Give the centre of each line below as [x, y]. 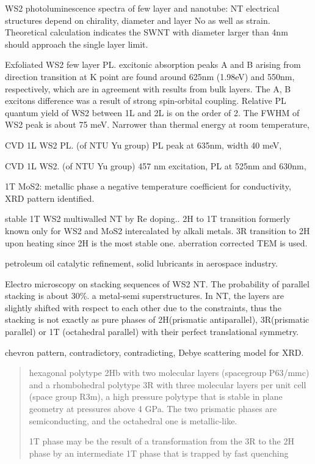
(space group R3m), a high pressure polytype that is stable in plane [156, 396]
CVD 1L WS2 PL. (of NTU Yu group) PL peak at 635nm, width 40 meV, [143, 145]
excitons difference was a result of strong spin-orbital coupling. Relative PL [146, 101]
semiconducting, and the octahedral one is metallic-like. [133, 420]
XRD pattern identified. [50, 198]
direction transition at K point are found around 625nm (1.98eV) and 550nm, [150, 76]
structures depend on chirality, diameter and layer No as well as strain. [138, 20]
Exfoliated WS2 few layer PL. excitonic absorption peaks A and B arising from [153, 64]
